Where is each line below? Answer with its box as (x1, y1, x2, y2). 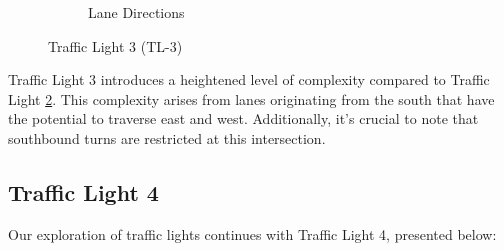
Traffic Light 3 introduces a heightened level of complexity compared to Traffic (8, 69, 490, 90)
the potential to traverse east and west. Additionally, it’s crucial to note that (8, 108, 479, 129)
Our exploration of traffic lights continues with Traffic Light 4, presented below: (8, 223, 497, 244)
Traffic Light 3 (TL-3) (48, 35, 183, 56)
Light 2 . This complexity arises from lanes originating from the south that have (8, 88, 495, 109)
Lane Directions (88, 2, 185, 22)
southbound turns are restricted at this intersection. (8, 127, 326, 148)
